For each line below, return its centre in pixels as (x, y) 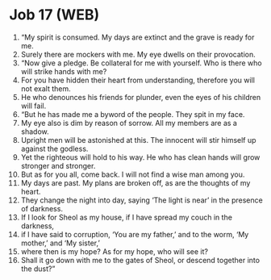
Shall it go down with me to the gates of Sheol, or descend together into (140, 260)
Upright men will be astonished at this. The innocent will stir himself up (138, 140)
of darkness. (42, 208)
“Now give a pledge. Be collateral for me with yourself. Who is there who (141, 63)
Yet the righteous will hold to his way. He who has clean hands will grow (140, 157)
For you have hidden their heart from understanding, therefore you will (138, 80)
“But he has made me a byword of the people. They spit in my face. (133, 114)
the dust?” (38, 269)
